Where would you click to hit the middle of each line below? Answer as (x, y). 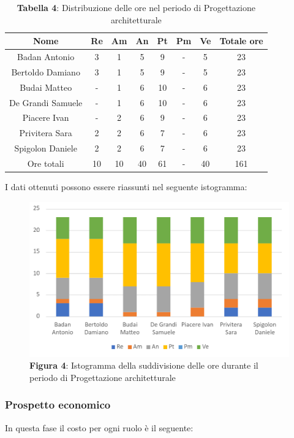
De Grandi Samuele (46, 102)
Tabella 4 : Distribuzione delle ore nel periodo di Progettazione (136, 7)
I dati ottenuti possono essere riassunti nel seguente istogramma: (126, 187)
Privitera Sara (46, 133)
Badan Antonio (46, 57)
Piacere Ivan (46, 117)
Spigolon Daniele (46, 148)
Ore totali (46, 163)
